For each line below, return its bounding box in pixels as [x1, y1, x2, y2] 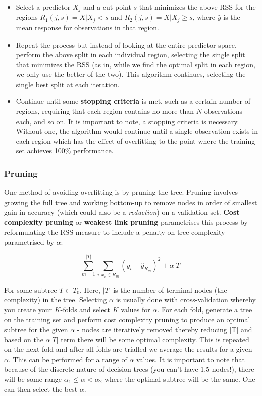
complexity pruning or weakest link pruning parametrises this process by [4, 217, 248, 227]
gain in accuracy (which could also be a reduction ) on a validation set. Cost [4, 207, 240, 217]
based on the [4, 334, 43, 344]
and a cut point [83, 2, 131, 12]
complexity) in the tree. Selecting [4, 294, 107, 305]
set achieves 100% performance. [16, 145, 114, 156]
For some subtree [4, 284, 57, 295]
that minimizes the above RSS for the [139, 2, 256, 12]
